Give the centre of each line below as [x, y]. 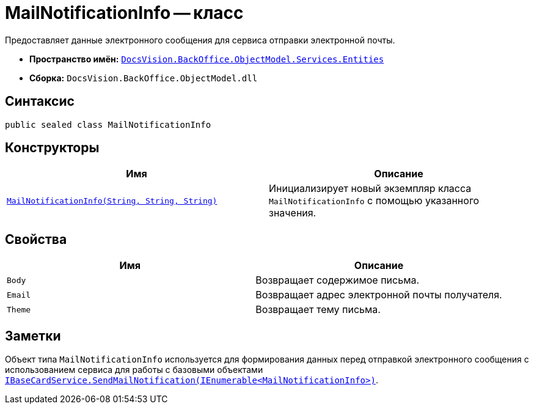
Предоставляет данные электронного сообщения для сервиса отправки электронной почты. [200, 40]
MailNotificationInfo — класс [124, 13]
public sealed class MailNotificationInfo [108, 124]
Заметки [33, 336]
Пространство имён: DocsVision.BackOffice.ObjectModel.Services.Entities [207, 59]
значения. [293, 213]
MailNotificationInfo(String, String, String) [112, 201]
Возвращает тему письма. [318, 310]
